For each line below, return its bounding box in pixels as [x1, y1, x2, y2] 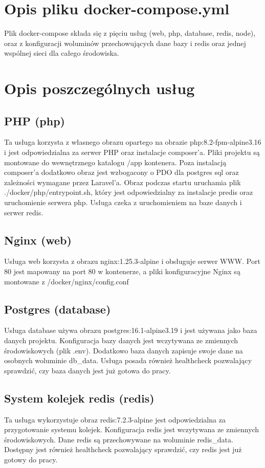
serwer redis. [4, 207, 43, 217]
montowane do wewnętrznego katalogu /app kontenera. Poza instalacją [4, 157, 227, 167]
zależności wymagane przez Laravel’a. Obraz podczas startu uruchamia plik [4, 176, 241, 187]
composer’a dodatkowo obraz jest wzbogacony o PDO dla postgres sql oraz [4, 167, 239, 177]
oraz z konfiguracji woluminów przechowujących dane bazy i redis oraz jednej [4, 37, 246, 48]
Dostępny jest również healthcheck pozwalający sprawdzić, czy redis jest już [4, 444, 242, 455]
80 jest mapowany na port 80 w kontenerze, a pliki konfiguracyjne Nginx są [4, 266, 240, 277]
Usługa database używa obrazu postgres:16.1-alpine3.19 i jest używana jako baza [4, 325, 257, 336]
